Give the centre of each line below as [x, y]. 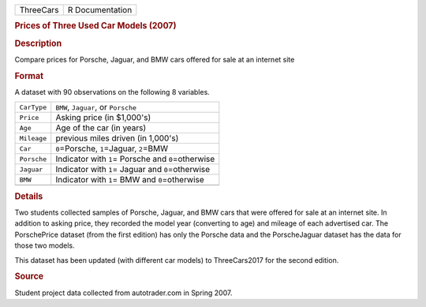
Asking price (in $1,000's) [103, 118]
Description [38, 43]
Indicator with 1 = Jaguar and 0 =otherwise [133, 170]
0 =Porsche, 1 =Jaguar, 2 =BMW [112, 148]
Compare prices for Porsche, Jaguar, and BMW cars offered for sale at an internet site [155, 59]
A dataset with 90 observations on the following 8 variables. [112, 92]
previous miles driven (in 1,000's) [117, 138]
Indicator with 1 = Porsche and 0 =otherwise [135, 159]
